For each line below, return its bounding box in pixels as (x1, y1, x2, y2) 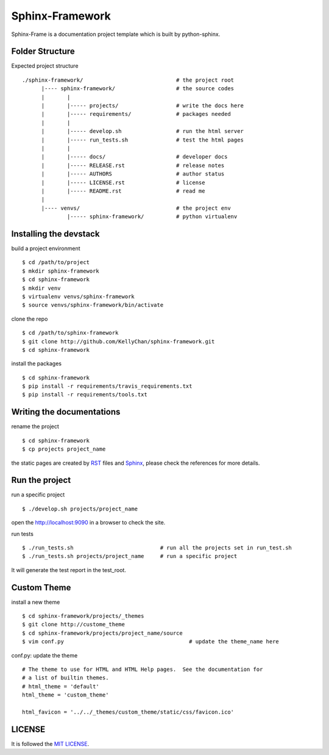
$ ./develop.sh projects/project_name (22, 505, 138, 512)
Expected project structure (11, 62, 79, 70)
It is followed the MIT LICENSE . (11, 740, 90, 747)
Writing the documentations (11, 407, 121, 417)
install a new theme (11, 598, 60, 606)
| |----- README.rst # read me (41, 187, 205, 195)
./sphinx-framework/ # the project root (22, 76, 235, 84)
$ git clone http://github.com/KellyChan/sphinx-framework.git (22, 338, 215, 345)
